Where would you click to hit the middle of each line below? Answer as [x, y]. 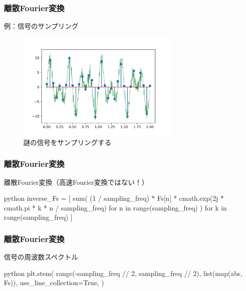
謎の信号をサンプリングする [67, 142]
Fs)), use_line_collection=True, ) [54, 283]
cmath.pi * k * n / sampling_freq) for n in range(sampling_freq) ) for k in [115, 207]
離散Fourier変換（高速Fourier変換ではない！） [76, 182]
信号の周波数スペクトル [41, 257]
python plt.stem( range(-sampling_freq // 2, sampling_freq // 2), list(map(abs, [123, 273]
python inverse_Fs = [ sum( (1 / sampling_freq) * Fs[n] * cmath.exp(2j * [114, 198]
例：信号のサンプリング [41, 26]
